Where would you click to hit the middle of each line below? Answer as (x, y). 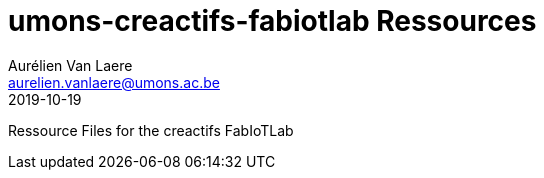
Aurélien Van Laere (70, 65)
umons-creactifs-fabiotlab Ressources (272, 21)
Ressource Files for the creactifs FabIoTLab (151, 130)
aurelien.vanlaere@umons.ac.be (114, 82)
